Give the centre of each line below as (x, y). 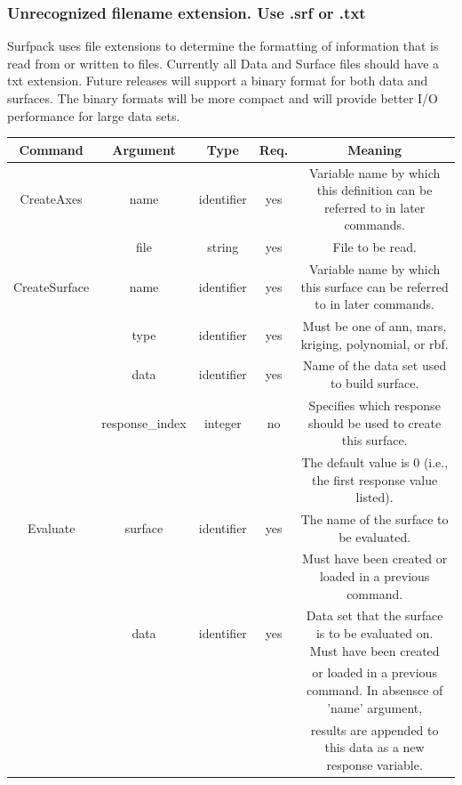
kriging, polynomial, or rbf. (374, 343)
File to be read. (374, 247)
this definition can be (374, 190)
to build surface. (374, 383)
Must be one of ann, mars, (374, 326)
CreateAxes (51, 198)
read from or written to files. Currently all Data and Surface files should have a (223, 63)
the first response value (375, 479)
